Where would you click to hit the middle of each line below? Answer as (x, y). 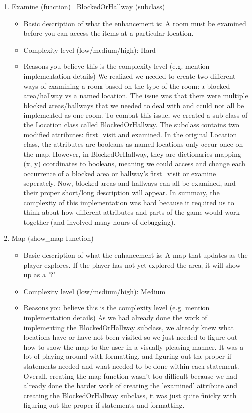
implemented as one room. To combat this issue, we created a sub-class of (135, 115)
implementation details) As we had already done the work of (115, 318)
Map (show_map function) (52, 238)
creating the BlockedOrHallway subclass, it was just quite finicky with (130, 395)
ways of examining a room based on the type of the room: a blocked (127, 86)
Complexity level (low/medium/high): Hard (90, 49)
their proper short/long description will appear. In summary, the (122, 193)
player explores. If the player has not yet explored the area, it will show (132, 265)
